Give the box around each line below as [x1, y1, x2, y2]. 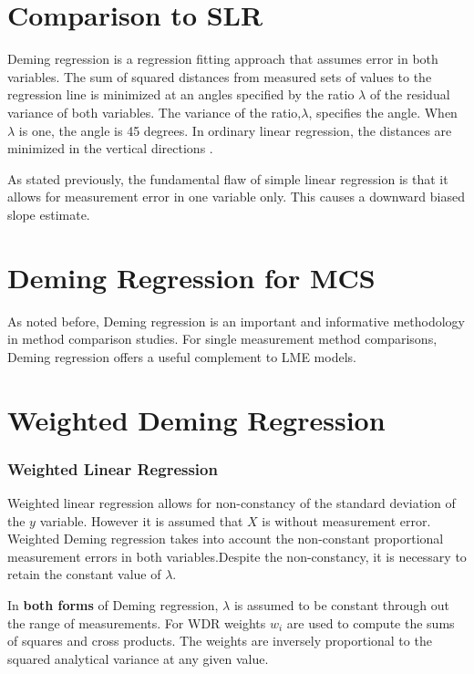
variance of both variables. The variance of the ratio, [7, 102, 302, 121]
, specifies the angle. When [308, 102, 458, 121]
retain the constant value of [7, 565, 161, 584]
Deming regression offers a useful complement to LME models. [7, 347, 356, 366]
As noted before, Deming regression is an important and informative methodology [7, 311, 465, 330]
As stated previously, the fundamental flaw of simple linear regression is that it [7, 169, 448, 188]
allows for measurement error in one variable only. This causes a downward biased [7, 187, 465, 206]
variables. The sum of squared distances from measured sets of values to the [7, 67, 432, 86]
